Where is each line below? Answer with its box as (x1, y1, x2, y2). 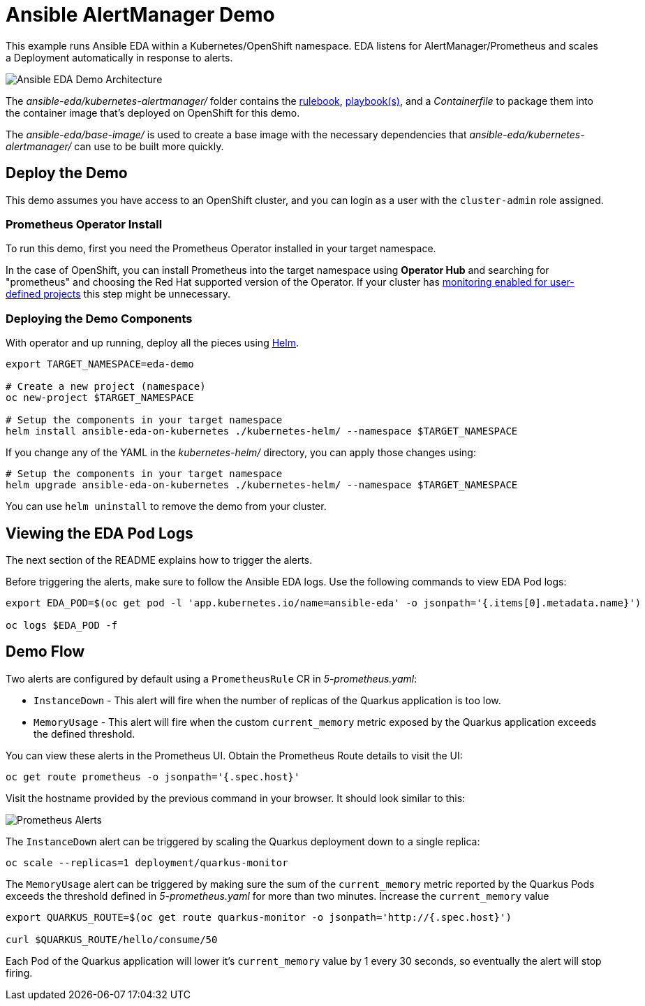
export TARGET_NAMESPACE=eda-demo (6, 358, 194, 370)
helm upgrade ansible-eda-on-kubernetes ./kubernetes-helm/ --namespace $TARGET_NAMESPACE (6, 479, 518, 491)
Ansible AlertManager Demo (6, 3, 275, 27)
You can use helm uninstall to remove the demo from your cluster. (6, 500, 327, 513)
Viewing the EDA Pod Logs (6, 524, 193, 542)
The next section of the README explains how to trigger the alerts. (6, 553, 313, 566)
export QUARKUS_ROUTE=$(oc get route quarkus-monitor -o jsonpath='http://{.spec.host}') (6, 911, 512, 923)
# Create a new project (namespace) (6, 381, 206, 393)
